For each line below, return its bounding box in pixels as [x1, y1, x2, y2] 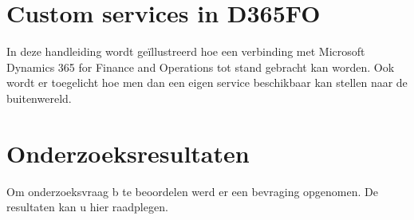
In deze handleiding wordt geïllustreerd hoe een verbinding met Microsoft [6, 43, 365, 60]
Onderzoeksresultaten [6, 136, 250, 169]
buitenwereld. [6, 89, 72, 106]
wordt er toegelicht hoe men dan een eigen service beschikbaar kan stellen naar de [6, 74, 408, 91]
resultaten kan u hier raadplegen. [6, 198, 168, 215]
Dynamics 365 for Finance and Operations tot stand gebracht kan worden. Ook [6, 58, 395, 75]
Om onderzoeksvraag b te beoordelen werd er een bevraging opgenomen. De [6, 183, 378, 199]
